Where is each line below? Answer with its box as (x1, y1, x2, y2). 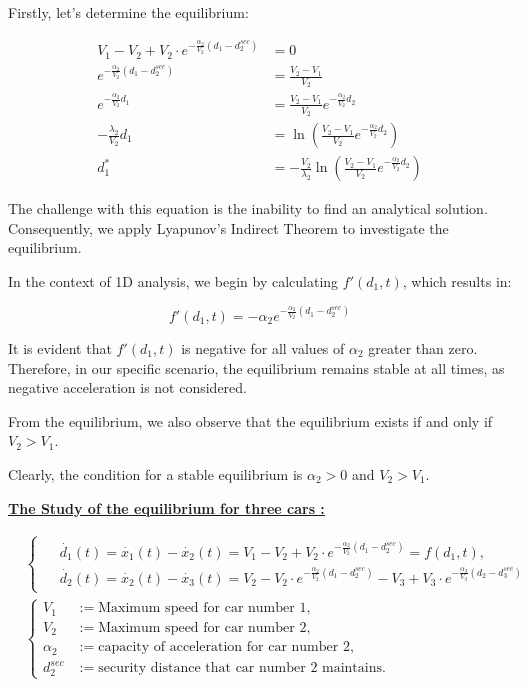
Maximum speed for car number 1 (98, 601, 307, 616)
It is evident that (8, 337, 112, 358)
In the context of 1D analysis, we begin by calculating (8, 270, 339, 291)
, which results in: (402, 270, 512, 291)
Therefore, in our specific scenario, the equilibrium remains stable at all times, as (8, 357, 505, 378)
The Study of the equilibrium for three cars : (8, 497, 325, 518)
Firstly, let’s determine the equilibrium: (8, 2, 249, 22)
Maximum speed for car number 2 (98, 620, 307, 635)
